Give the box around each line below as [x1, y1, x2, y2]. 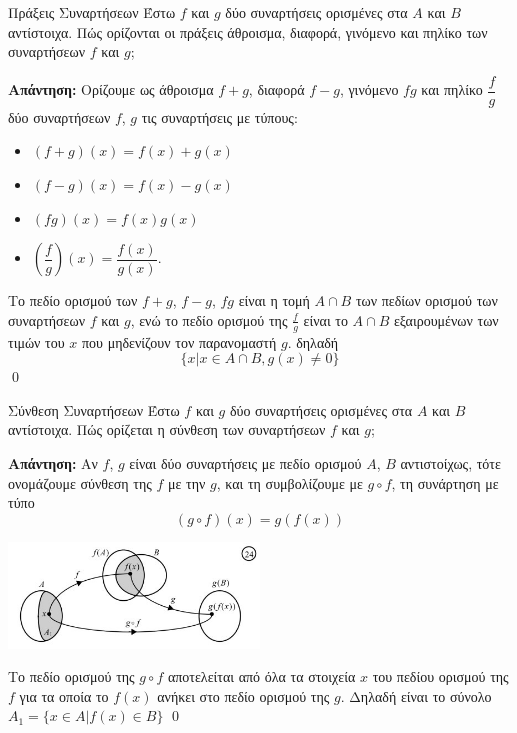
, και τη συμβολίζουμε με [216, 472, 363, 493]
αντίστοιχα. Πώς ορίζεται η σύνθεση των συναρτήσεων [8, 419, 326, 440]
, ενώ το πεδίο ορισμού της [130, 309, 288, 330]
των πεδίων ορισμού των [355, 290, 498, 311]
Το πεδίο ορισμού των [8, 290, 138, 311]
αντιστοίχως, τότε [400, 453, 501, 474]
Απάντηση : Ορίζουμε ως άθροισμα [8, 79, 214, 100]
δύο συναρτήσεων [8, 106, 111, 127]
